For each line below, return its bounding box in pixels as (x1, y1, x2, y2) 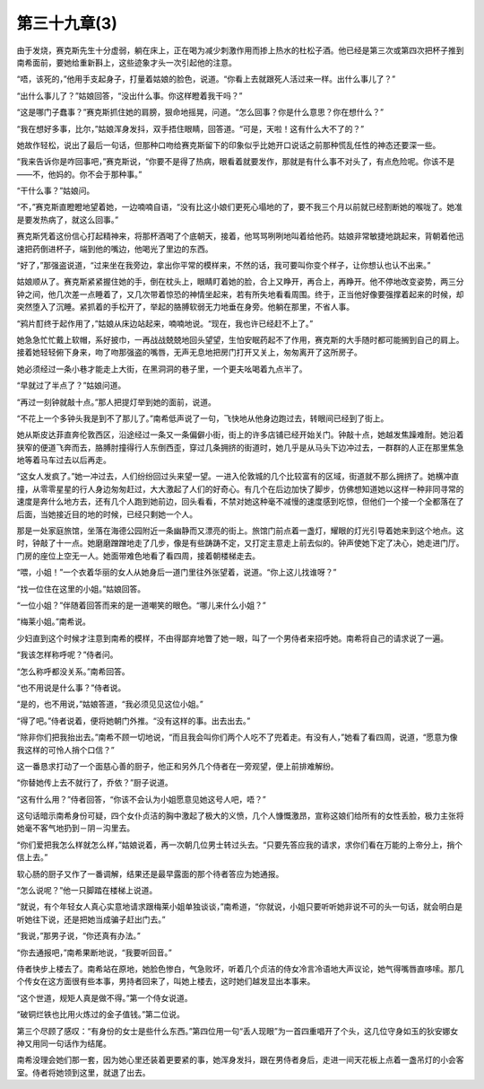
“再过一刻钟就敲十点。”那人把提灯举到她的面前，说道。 (16, 396, 217, 408)
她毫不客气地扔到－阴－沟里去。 (16, 822, 134, 834)
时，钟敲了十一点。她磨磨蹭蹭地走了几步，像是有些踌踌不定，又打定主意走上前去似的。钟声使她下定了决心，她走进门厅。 (16, 538, 464, 549)
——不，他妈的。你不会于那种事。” (16, 169, 143, 180)
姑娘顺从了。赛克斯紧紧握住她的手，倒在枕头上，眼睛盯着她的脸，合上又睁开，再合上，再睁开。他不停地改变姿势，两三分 (16, 277, 464, 287)
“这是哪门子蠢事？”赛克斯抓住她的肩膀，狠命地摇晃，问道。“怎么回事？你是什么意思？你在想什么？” (16, 107, 385, 118)
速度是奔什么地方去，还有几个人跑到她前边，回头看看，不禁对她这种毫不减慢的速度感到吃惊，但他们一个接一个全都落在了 (16, 496, 464, 507)
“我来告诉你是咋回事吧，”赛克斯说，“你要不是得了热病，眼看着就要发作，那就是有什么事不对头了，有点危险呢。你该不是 (16, 156, 455, 167)
